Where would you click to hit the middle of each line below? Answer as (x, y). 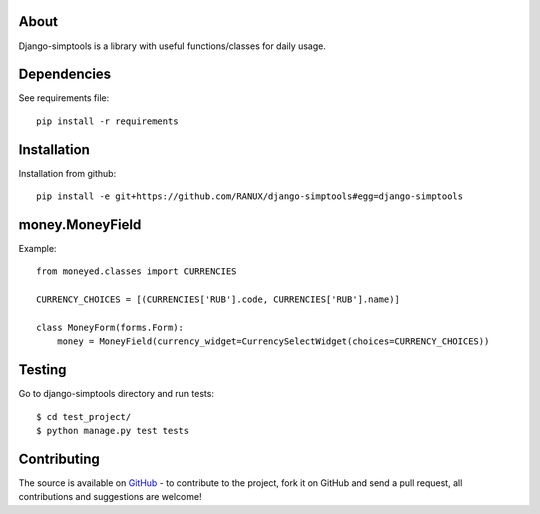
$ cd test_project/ (84, 416)
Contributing (59, 458)
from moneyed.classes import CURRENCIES (136, 271)
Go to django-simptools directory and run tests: (116, 394)
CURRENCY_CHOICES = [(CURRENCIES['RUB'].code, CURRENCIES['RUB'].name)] (218, 299)
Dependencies (65, 74)
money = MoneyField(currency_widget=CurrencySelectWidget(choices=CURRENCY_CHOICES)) (273, 341)
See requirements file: (64, 98)
